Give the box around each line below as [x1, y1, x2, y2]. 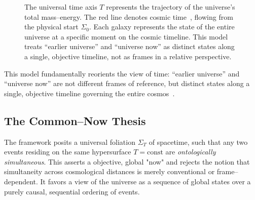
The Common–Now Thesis [4, 112, 146, 128]
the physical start [24, 21, 79, 32]
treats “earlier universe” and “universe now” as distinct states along [24, 41, 235, 52]
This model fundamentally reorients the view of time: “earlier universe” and [4, 68, 240, 78]
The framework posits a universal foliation [4, 136, 135, 147]
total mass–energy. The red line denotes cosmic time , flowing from [24, 11, 233, 22]
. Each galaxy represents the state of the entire [89, 21, 235, 32]
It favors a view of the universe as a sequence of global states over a [40, 176, 251, 186]
